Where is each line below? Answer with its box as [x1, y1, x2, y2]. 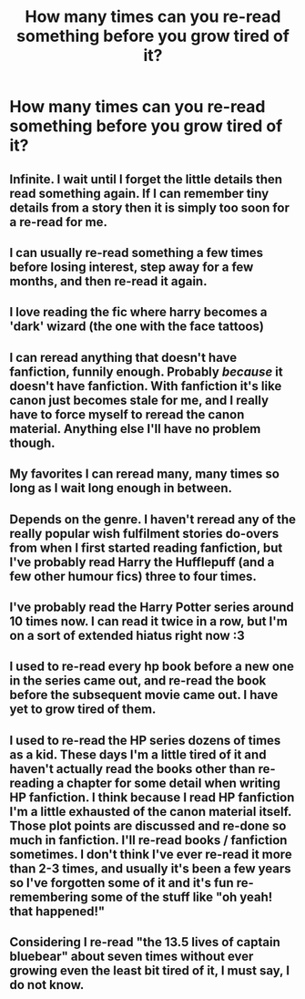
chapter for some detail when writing [66, 775, 280, 790]
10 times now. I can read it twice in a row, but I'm [9, 613, 289, 629]
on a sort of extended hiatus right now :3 [9, 627, 246, 644]
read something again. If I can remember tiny [9, 185, 269, 201]
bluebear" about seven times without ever [9, 949, 254, 964]
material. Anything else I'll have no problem [9, 421, 261, 437]
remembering [9, 889, 88, 904]
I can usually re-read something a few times [9, 244, 264, 261]
